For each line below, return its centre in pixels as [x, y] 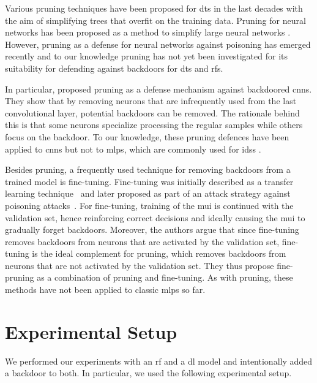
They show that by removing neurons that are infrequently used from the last [151, 101]
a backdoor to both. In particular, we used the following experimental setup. [148, 373]
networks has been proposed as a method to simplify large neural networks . [148, 32]
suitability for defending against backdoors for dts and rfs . [114, 68]
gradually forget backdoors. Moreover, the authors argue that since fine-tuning [152, 229]
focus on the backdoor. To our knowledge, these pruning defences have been [147, 136]
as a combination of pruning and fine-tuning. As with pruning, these [165, 277]
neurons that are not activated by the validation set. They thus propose [140, 265]
